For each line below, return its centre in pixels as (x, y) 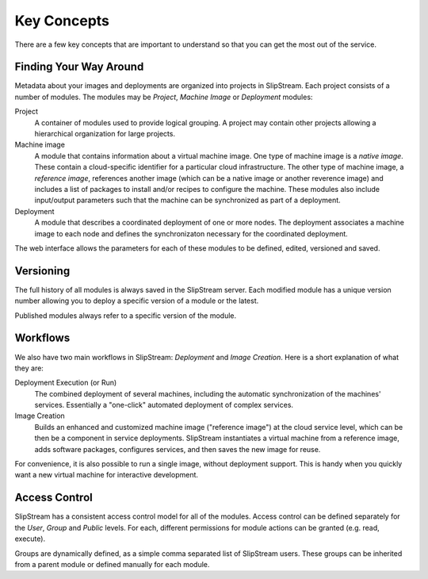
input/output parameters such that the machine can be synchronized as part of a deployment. (187, 200)
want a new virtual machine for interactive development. (106, 475)
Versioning (42, 271)
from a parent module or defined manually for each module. (112, 564)
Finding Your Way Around (79, 67)
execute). (30, 539)
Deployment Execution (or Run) (66, 383)
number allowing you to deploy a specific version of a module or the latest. (137, 301)
